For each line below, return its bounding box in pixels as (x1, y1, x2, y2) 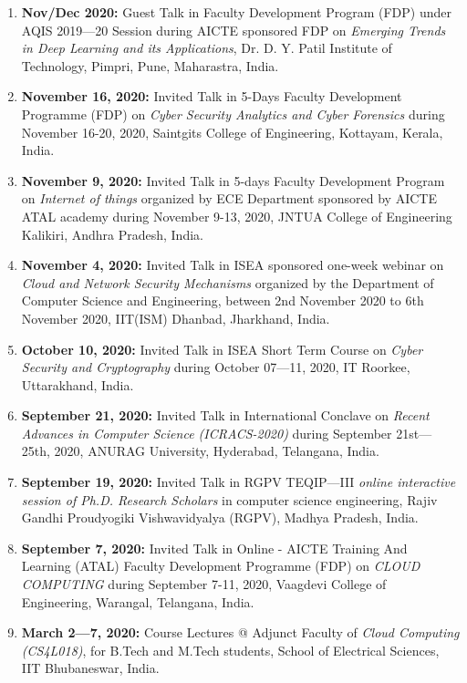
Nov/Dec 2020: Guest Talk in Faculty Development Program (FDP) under (21, 3, 451, 21)
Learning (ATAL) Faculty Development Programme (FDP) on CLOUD (21, 556, 420, 575)
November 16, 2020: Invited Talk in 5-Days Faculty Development (21, 87, 402, 106)
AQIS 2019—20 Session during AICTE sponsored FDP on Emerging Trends (21, 20, 446, 39)
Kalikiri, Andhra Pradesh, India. (21, 224, 203, 243)
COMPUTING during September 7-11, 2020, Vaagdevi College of (21, 574, 387, 594)
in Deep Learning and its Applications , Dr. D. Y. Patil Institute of (21, 38, 392, 57)
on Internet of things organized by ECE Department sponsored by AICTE (21, 189, 437, 208)
